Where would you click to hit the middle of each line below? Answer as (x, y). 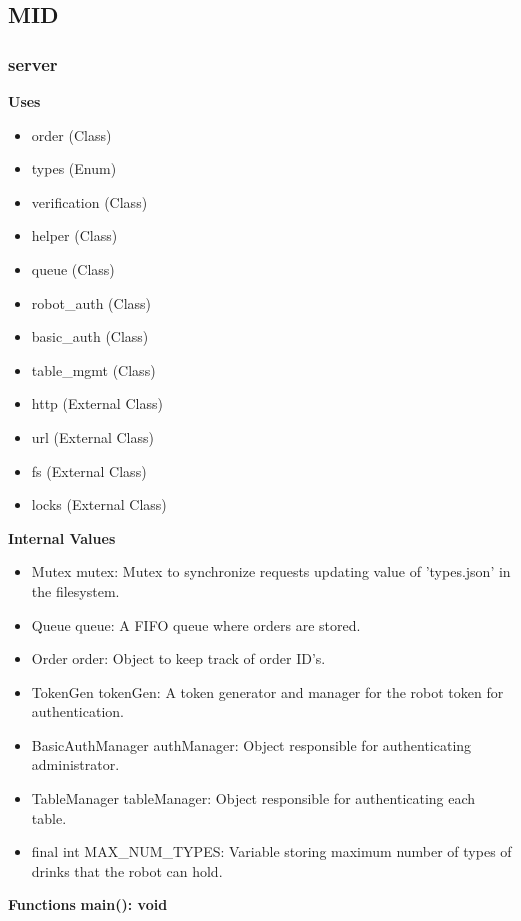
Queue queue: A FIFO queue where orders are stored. (196, 624)
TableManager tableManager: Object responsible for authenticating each (253, 798)
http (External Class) (97, 403)
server (33, 63)
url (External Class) (92, 436)
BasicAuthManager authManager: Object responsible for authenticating (251, 744)
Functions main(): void (88, 904)
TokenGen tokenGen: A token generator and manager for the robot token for (267, 691)
